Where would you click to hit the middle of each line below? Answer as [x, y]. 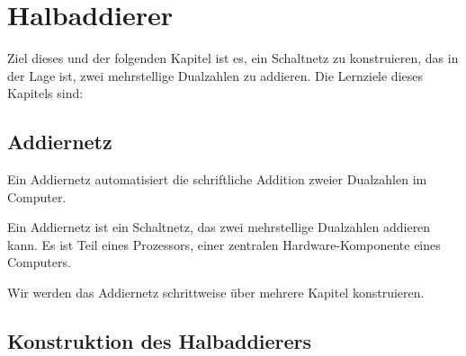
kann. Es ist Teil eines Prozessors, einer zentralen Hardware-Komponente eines [224, 244]
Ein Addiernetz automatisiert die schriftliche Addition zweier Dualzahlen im [217, 179]
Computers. [39, 262]
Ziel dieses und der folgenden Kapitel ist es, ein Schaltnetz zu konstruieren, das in [233, 58]
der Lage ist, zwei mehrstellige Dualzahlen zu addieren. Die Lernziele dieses [215, 75]
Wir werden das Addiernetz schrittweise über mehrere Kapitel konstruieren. [216, 293]
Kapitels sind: [45, 93]
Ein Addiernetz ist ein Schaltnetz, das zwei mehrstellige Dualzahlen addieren [219, 227]
